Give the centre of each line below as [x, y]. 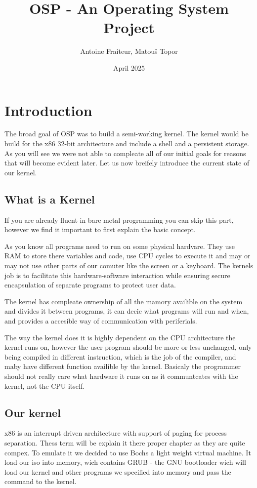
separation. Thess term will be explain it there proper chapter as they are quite [125, 442]
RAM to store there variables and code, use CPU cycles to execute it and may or [128, 256]
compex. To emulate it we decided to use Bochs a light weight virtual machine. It [128, 452]
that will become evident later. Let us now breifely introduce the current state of [127, 163]
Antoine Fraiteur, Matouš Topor [129, 51]
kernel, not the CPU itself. [45, 386]
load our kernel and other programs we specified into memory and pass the [118, 471]
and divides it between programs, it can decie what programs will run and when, [127, 311]
